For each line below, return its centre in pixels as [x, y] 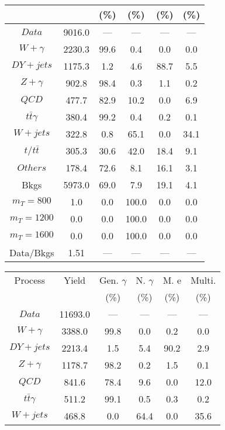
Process [30, 280]
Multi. [203, 280]
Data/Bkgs [32, 252]
